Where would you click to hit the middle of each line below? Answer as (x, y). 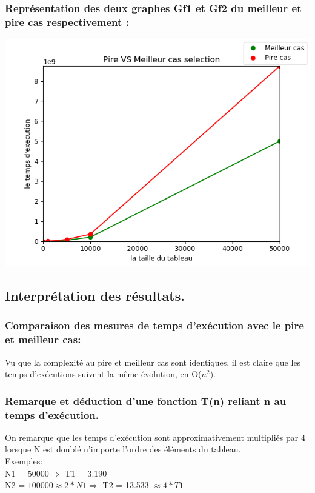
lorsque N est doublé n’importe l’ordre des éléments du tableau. (123, 449)
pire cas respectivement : (67, 22)
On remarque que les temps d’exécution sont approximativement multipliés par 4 (155, 437)
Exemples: (24, 461)
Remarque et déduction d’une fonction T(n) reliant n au (146, 401)
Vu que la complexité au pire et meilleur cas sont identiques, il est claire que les (153, 362)
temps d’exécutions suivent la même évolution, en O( (103, 374)
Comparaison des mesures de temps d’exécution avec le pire (154, 325)
